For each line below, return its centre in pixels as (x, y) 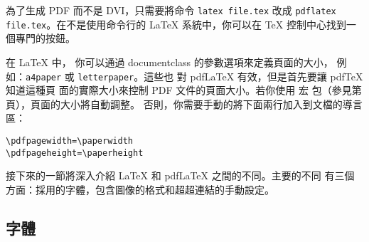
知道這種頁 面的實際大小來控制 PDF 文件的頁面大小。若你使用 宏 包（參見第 (184, 90)
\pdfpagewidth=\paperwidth (69, 141)
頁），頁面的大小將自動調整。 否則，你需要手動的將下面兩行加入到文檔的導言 (184, 104)
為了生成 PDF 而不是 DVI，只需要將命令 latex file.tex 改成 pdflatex (171, 10)
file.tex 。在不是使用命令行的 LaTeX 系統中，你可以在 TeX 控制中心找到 (176, 24)
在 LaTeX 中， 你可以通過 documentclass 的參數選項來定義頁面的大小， (170, 62)
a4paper (44, 77)
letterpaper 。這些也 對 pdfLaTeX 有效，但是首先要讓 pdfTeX (220, 76)
